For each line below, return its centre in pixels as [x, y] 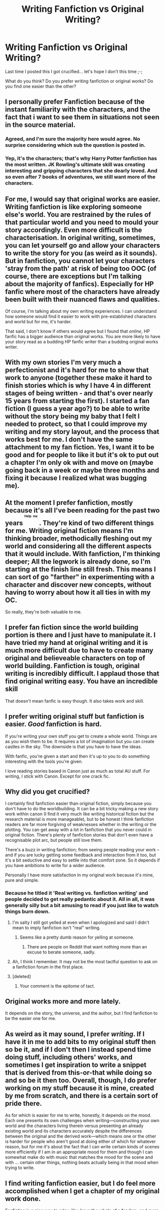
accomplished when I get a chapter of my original [82, 1191]
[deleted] [21, 976]
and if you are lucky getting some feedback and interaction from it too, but [81, 855]
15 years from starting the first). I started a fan [77, 401]
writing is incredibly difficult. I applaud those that [82, 674]
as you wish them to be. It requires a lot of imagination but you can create [80, 741]
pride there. [24, 1103]
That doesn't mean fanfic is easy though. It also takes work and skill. [75, 701]
